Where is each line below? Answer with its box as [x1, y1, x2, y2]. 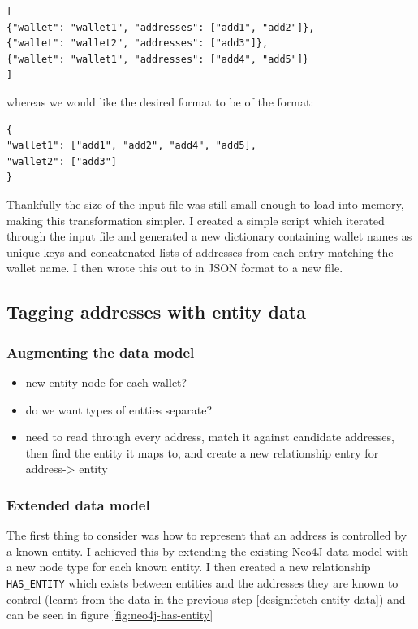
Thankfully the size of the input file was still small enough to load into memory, [6, 195, 404, 212]
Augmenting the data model [6, 341, 195, 362]
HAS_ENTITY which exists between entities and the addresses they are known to [6, 574, 399, 591]
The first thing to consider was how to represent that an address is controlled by [6, 527, 407, 544]
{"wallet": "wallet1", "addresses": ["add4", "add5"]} [6, 53, 309, 65]
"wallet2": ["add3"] [6, 155, 118, 167]
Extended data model [6, 494, 150, 514]
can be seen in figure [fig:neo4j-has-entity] [6, 606, 213, 623]
